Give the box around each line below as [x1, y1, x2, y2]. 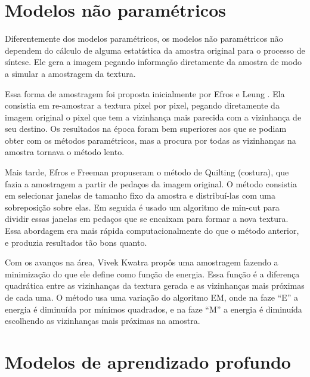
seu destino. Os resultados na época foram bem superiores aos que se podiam [5, 122, 287, 135]
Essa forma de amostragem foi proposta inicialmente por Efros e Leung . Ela [5, 87, 285, 100]
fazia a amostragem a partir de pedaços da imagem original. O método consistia [5, 177, 297, 190]
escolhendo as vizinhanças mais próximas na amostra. [5, 314, 200, 327]
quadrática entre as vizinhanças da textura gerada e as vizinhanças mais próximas [5, 279, 305, 292]
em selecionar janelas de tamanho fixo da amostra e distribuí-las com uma [5, 189, 275, 202]
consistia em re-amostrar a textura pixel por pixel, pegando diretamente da [5, 99, 280, 112]
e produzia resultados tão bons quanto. [5, 236, 147, 248]
